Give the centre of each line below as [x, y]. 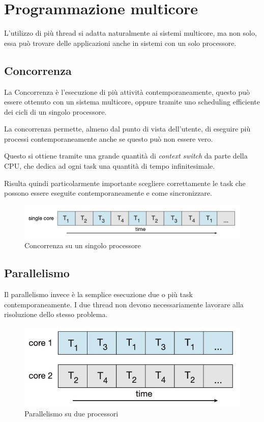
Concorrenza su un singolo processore [83, 245]
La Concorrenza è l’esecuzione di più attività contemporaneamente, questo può [127, 91]
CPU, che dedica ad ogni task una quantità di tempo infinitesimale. [110, 166]
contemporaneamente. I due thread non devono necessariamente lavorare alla [124, 304]
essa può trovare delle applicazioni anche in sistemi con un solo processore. [120, 43]
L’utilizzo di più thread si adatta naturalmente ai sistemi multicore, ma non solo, [130, 33]
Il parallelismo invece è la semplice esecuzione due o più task [98, 294]
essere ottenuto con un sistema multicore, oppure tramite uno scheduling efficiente [132, 102]
